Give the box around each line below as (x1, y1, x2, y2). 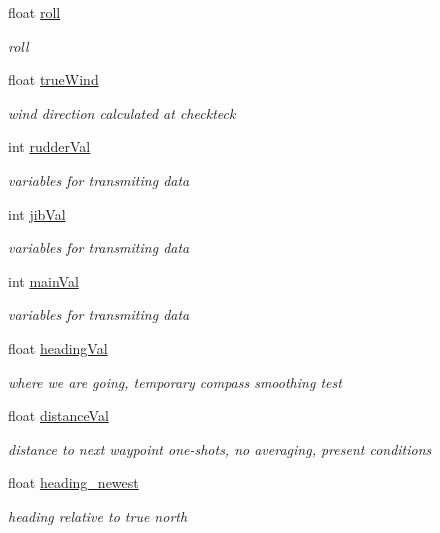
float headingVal (8, 337, 108, 358)
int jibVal (8, 203, 66, 224)
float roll (8, 2, 61, 22)
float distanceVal (8, 405, 109, 426)
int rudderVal (8, 136, 91, 157)
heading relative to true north (8, 505, 188, 526)
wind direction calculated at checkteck (8, 102, 236, 123)
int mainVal (8, 270, 79, 291)
